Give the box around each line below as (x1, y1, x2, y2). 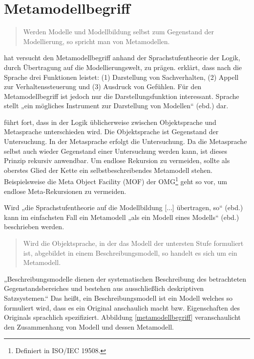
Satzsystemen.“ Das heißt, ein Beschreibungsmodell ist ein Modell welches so (4, 293, 233, 303)
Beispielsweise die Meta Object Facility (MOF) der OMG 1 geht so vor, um (4, 175, 227, 187)
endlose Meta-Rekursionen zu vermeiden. (4, 186, 127, 196)
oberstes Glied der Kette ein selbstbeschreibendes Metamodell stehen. (4, 165, 212, 175)
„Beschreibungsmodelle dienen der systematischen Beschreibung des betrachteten (4, 273, 247, 284)
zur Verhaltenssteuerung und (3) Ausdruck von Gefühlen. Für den (4, 81, 202, 92)
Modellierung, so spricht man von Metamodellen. (23, 36, 170, 46)
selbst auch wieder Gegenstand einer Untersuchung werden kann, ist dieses (4, 145, 227, 156)
